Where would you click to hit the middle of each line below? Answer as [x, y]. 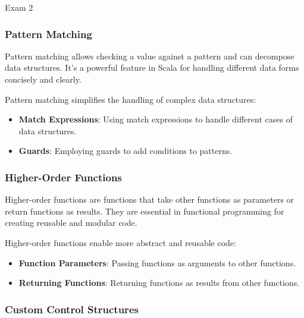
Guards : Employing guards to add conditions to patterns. [126, 151]
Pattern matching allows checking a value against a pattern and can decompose [150, 56]
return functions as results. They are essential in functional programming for [145, 211]
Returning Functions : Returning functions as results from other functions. [159, 283]
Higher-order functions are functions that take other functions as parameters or [150, 199]
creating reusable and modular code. [71, 223]
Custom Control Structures [72, 309]
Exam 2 [19, 7]
